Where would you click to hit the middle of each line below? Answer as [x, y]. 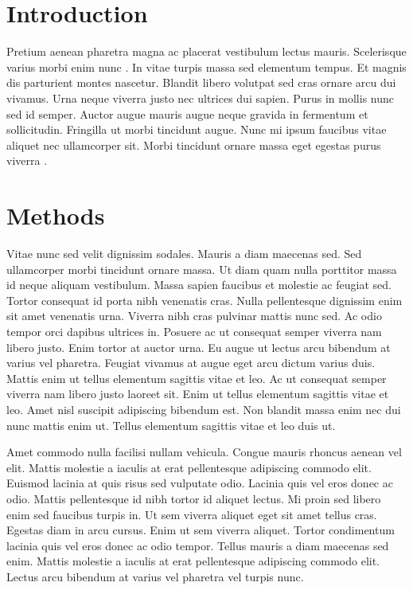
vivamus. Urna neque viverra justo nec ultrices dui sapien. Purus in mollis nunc [200, 98]
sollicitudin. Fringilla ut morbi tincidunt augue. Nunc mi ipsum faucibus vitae [197, 129]
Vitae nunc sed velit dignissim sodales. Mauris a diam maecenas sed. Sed [184, 253]
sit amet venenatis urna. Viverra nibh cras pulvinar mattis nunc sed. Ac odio [194, 316]
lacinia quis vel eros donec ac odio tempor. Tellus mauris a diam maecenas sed [198, 545]
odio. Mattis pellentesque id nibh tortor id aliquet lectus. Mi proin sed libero [194, 498]
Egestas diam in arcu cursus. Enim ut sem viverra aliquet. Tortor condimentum [201, 530]
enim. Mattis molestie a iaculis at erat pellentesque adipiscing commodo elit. [193, 561]
